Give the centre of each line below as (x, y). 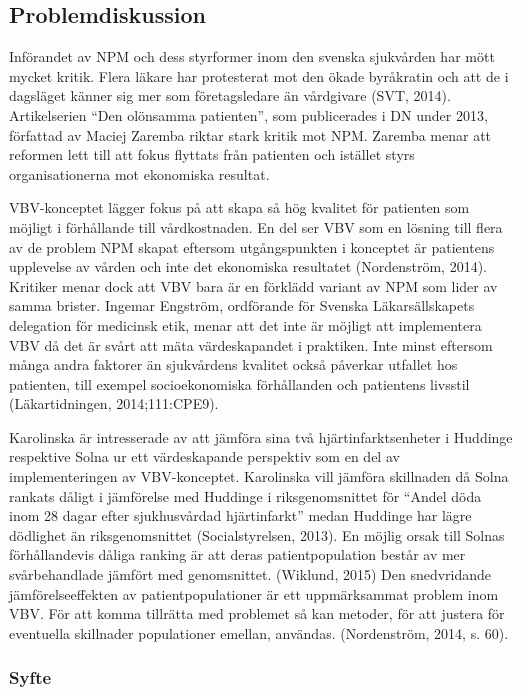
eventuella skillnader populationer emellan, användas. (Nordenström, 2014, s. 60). (259, 632)
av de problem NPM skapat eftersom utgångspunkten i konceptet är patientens (252, 246)
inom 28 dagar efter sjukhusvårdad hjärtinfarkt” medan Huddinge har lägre (240, 515)
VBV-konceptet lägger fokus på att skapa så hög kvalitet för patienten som (239, 207)
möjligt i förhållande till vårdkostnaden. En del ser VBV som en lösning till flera (256, 226)
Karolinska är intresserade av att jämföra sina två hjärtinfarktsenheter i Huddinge (261, 436)
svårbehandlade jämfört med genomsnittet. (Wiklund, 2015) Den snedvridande (250, 574)
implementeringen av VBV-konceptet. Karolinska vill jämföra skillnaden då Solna (259, 476)
